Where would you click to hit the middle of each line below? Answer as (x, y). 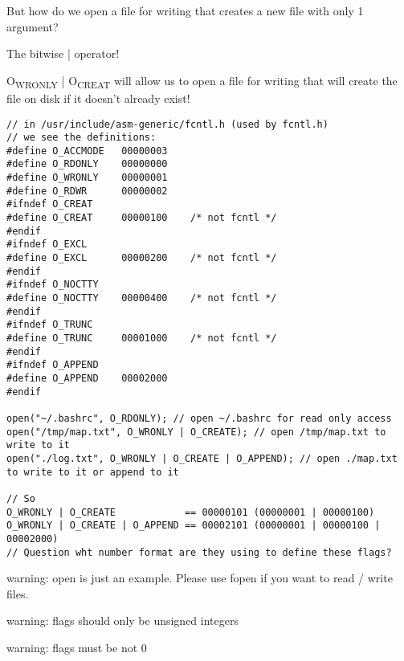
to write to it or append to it (93, 472)
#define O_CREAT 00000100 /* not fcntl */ (142, 218)
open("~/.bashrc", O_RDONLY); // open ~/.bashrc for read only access (199, 418)
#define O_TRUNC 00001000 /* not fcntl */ (142, 338)
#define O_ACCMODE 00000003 (87, 151)
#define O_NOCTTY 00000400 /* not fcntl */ (142, 298)
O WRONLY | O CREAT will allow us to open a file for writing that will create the (202, 81)
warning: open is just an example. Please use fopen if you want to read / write (200, 578)
